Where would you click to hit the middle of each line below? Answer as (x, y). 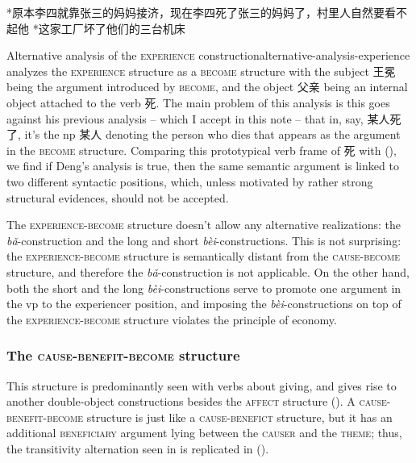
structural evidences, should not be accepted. (118, 197)
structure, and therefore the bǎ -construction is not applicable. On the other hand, (208, 271)
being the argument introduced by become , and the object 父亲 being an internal (207, 87)
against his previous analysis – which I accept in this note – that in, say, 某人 (198, 118)
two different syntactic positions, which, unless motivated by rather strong (190, 181)
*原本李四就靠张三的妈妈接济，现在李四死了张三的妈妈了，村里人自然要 (196, 12)
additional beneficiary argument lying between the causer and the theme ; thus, (204, 433)
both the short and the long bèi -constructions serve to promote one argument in (204, 288)
